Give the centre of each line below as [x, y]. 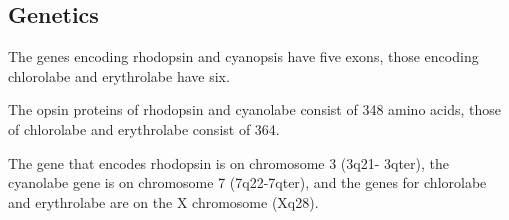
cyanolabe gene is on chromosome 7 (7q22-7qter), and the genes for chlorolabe [247, 182]
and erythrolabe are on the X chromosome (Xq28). [163, 201]
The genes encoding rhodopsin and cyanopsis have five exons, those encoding [243, 56]
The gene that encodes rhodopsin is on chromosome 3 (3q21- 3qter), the [228, 162]
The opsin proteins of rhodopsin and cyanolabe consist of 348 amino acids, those [254, 109]
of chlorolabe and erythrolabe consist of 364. [144, 128]
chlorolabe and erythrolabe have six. [119, 75]
